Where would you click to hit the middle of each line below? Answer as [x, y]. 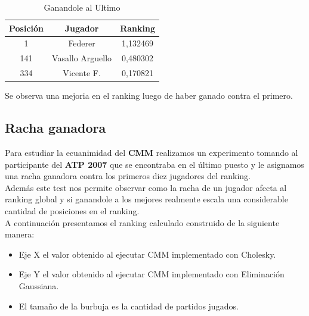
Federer [82, 43]
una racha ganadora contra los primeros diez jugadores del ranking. [128, 176]
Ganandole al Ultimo [82, 7]
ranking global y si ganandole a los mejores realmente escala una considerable [146, 199]
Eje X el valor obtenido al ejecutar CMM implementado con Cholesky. [147, 254]
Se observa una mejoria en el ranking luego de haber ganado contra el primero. [149, 96]
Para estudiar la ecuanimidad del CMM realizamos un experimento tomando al [152, 153]
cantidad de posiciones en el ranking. [72, 210]
